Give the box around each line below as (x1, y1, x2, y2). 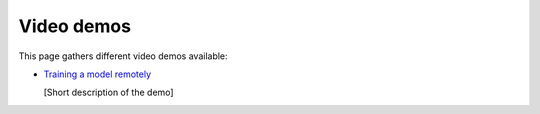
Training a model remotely (43, 68, 152, 80)
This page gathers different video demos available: (18, 50, 229, 62)
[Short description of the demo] (43, 86, 174, 99)
